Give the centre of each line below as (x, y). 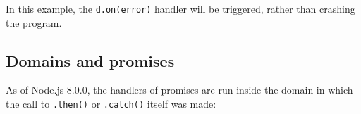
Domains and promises (90, 60)
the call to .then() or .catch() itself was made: (111, 104)
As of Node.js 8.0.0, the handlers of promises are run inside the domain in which (179, 90)
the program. (34, 22)
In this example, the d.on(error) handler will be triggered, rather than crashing (180, 8)
